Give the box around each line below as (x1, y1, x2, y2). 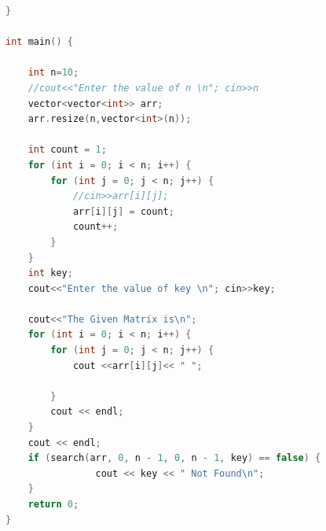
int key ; (27, 267, 73, 279)
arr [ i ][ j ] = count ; (72, 205, 174, 217)
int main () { (5, 36, 73, 48)
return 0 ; (27, 499, 79, 510)
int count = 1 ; (27, 144, 107, 156)
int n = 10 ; (27, 67, 79, 79)
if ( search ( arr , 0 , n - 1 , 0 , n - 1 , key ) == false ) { (27, 452, 321, 464)
